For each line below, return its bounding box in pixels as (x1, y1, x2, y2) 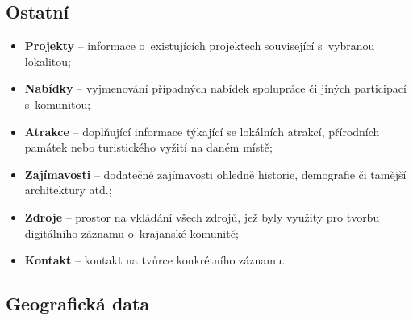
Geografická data (6, 291, 150, 316)
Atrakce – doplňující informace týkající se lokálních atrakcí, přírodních (24, 123, 380, 139)
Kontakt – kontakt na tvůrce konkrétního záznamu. (24, 251, 286, 268)
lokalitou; (24, 52, 71, 69)
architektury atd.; (24, 181, 112, 198)
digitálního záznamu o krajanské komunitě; (24, 224, 239, 241)
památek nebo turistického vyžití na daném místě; (24, 139, 273, 156)
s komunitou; (24, 95, 91, 112)
